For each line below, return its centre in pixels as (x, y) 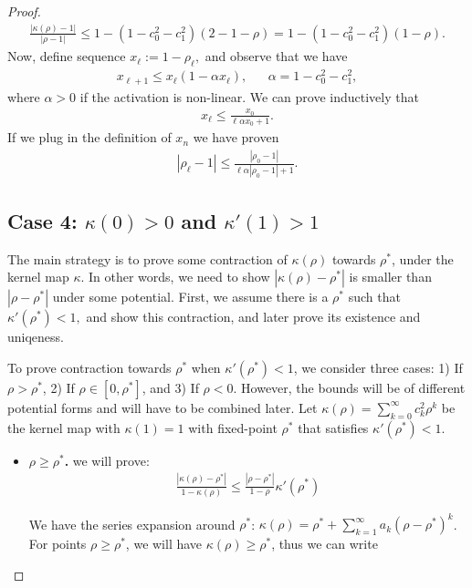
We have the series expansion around (132, 524)
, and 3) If (170, 387)
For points (58, 544)
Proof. (24, 11)
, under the (423, 258)
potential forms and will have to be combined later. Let (163, 407)
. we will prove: (107, 460)
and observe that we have (276, 56)
